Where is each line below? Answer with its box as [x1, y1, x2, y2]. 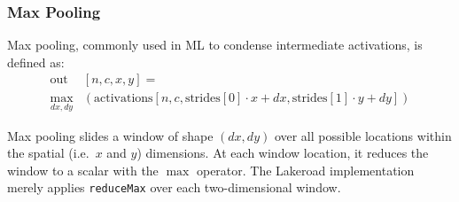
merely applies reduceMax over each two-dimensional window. [7, 178, 341, 197]
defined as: [7, 52, 65, 71]
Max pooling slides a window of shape [7, 126, 214, 144]
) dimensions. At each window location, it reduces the [136, 144, 429, 162]
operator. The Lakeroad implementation [196, 160, 415, 179]
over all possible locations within [274, 126, 452, 144]
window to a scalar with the [7, 160, 159, 179]
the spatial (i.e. [7, 144, 89, 162]
